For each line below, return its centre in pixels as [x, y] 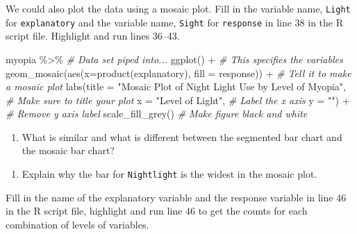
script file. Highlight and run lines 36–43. [93, 36]
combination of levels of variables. [77, 224]
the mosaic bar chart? [68, 150]
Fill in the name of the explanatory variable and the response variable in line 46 [176, 197]
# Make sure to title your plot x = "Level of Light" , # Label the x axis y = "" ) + [178, 100]
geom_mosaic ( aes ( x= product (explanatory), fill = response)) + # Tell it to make [178, 73]
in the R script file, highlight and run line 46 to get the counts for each [157, 211]
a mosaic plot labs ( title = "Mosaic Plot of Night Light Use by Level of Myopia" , [176, 86]
